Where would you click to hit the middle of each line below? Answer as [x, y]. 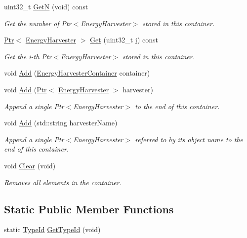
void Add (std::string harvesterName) [61, 123]
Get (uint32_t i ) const [124, 40]
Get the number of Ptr [38, 23]
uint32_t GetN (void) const [46, 6]
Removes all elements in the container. [63, 182]
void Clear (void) [30, 165]
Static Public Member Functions [89, 209]
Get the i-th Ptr [28, 56]
